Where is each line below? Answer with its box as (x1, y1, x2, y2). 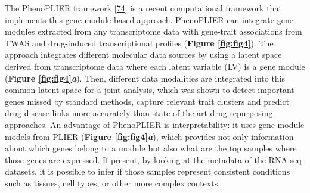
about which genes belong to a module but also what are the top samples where (5, 142, 297, 154)
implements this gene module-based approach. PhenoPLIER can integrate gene (5, 13, 293, 26)
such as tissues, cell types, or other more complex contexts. (5, 176, 221, 189)
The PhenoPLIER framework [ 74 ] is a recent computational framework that (5, 2, 282, 14)
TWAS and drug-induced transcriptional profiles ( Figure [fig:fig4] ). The (5, 36, 274, 49)
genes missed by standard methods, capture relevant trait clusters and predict (5, 95, 290, 107)
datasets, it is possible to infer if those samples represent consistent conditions (5, 165, 290, 178)
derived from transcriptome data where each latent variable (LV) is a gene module (5, 60, 305, 72)
